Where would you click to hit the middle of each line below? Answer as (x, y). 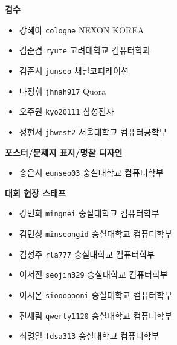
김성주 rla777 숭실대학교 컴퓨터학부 (87, 254)
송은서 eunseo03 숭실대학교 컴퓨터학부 (91, 172)
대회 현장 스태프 (35, 193)
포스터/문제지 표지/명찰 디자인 (64, 152)
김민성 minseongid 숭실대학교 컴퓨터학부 (95, 234)
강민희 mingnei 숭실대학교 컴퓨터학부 (89, 213)
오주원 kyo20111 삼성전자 (66, 111)
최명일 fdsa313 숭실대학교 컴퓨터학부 (89, 336)
